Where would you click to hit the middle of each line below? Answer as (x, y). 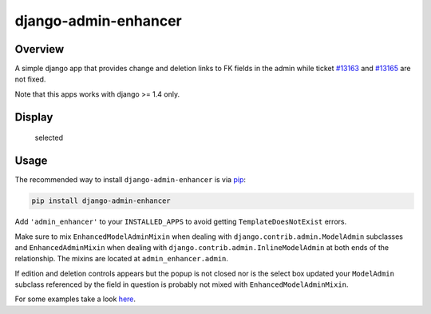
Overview (40, 49)
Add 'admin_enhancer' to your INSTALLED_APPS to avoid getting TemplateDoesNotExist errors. (181, 222)
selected (49, 138)
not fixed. (30, 79)
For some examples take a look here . (75, 299)
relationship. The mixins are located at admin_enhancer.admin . (122, 259)
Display (34, 117)
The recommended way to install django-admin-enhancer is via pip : (130, 180)
